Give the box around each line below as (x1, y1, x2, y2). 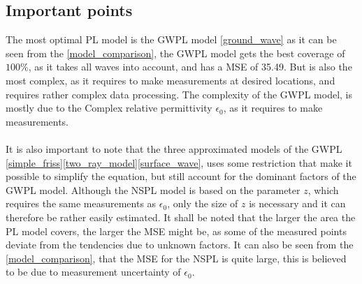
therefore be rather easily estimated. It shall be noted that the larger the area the (6, 209, 356, 224)
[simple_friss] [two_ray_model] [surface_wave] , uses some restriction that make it (6, 155, 352, 170)
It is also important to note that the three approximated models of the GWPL (6, 141, 342, 156)
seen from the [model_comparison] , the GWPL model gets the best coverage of (6, 45, 345, 60)
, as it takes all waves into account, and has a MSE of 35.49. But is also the (28, 59, 352, 74)
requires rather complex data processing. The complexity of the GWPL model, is (6, 87, 353, 101)
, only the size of (167, 196, 238, 211)
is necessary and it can (249, 196, 346, 211)
